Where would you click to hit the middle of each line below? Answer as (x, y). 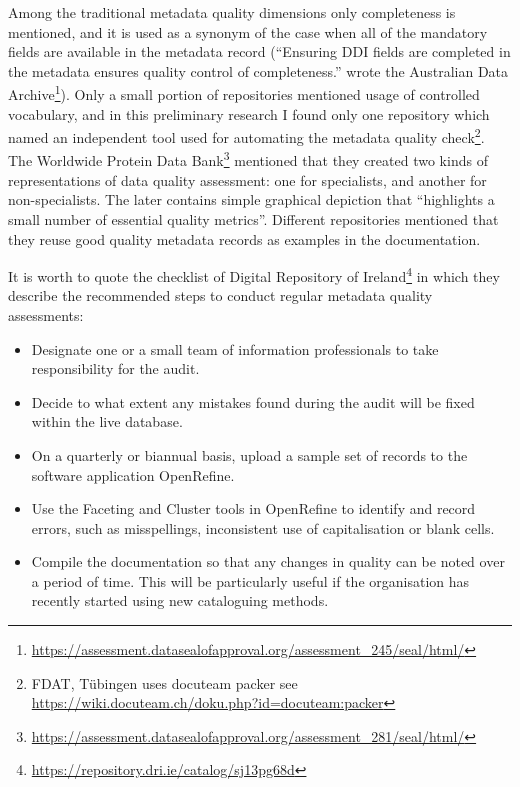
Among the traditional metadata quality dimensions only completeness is (232, 12)
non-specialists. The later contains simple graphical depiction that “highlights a (251, 199)
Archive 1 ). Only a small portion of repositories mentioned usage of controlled (244, 93)
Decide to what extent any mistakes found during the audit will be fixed (253, 401)
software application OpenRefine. (133, 474)
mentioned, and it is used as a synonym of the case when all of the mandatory (248, 31)
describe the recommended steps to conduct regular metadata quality (220, 295)
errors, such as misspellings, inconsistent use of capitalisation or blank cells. (263, 527)
